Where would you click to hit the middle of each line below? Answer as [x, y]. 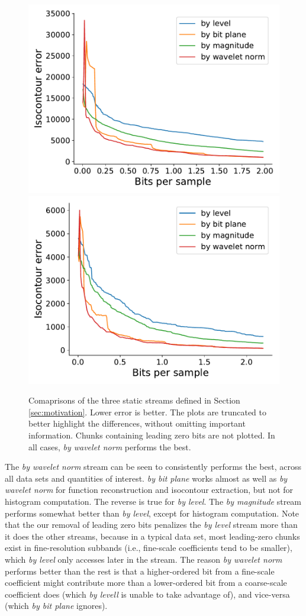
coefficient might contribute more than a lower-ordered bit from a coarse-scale [146, 583]
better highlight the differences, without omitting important [137, 423]
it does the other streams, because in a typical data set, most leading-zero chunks [152, 536]
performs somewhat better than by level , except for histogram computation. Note [152, 513]
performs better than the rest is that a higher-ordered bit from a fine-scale [140, 571]
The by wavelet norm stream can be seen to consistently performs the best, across [153, 467]
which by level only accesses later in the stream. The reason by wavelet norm [144, 559]
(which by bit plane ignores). [56, 606]
